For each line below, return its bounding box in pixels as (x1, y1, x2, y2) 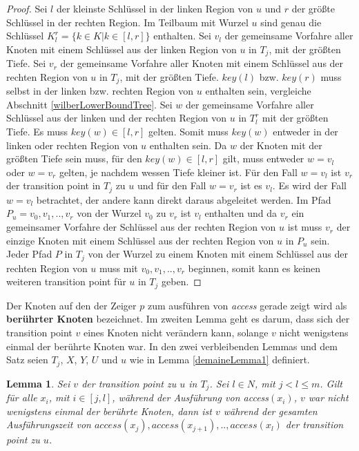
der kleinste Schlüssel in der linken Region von (56, 1, 253, 15)
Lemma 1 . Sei (6, 376, 70, 390)
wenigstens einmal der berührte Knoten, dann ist (6, 403, 212, 418)
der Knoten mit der (240, 137, 322, 152)
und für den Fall (137, 178, 206, 193)
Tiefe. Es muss (6, 124, 68, 139)
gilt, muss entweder (222, 151, 304, 166)
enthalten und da (204, 206, 278, 220)
